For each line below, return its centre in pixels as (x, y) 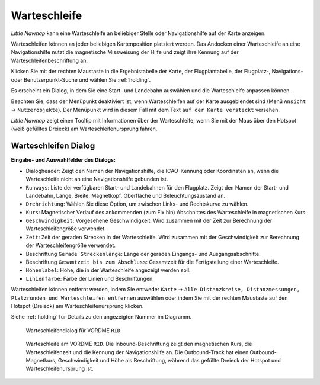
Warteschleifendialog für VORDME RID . (74, 330)
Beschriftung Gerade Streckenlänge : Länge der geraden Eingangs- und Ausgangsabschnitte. (143, 254)
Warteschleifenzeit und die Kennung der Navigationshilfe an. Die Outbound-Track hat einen (137, 352)
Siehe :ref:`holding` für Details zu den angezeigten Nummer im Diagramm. (101, 317)
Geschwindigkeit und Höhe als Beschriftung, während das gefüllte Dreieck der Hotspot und (169, 360)
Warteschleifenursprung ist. (60, 369)
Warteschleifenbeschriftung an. (49, 60)
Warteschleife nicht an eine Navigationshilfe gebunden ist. (97, 179)
